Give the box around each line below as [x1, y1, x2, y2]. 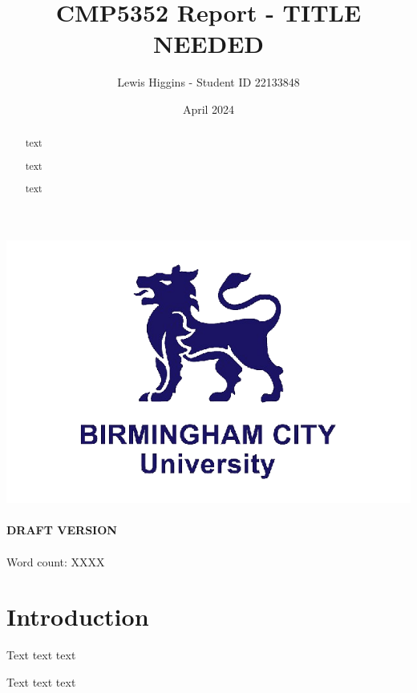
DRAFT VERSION [6, 522, 117, 538]
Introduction [6, 600, 149, 633]
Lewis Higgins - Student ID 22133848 [117, 74, 300, 91]
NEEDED [152, 27, 265, 60]
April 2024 [182, 100, 235, 117]
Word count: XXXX [6, 553, 105, 570]
